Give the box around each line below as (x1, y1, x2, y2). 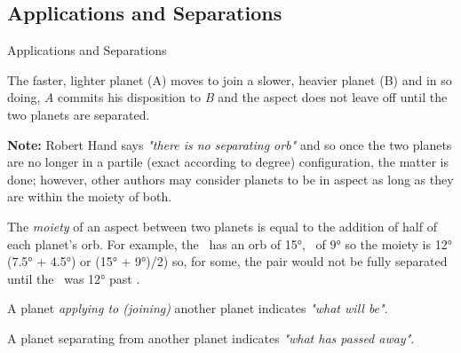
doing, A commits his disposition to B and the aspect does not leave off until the (7, 88, 448, 106)
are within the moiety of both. (7, 187, 172, 206)
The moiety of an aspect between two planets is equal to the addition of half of (7, 216, 437, 235)
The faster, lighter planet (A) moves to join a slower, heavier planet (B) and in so (7, 70, 452, 89)
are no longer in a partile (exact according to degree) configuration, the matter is (7, 153, 449, 171)
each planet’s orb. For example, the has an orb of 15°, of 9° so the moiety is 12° (7, 234, 452, 253)
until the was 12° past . (7, 269, 140, 287)
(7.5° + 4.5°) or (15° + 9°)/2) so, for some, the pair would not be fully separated (7, 252, 448, 271)
